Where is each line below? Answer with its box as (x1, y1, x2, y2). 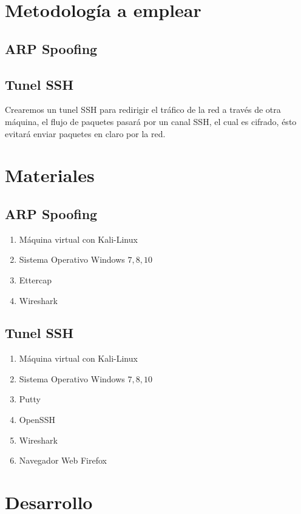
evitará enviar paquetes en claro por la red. (5, 127, 166, 140)
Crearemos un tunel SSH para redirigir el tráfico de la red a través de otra (5, 103, 281, 116)
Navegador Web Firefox (19, 454, 107, 467)
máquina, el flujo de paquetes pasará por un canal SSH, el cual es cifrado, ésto (5, 115, 297, 127)
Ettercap (19, 273, 52, 286)
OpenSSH (19, 413, 55, 426)
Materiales (5, 163, 95, 188)
